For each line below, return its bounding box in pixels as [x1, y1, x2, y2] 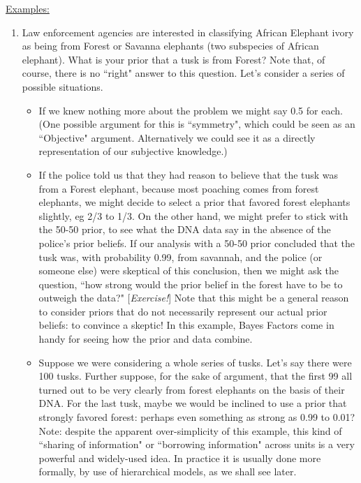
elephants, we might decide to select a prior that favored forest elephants [38, 195, 351, 209]
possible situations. [22, 79, 103, 94]
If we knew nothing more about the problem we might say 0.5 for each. [38, 103, 343, 117]
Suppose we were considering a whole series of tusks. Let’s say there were [38, 355, 352, 369]
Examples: [6, 1, 50, 15]
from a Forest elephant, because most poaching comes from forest [38, 181, 319, 195]
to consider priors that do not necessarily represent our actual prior [38, 304, 327, 318]
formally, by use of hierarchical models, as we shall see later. [38, 464, 297, 479]
